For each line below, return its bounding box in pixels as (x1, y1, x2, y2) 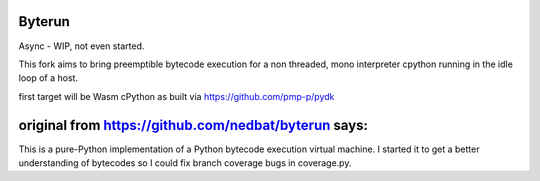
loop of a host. (18, 72, 79, 84)
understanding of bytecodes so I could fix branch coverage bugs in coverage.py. (18, 156, 352, 169)
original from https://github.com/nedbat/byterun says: (18, 116, 369, 134)
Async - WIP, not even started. (18, 40, 145, 52)
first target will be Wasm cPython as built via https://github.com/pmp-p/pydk (18, 90, 335, 102)
